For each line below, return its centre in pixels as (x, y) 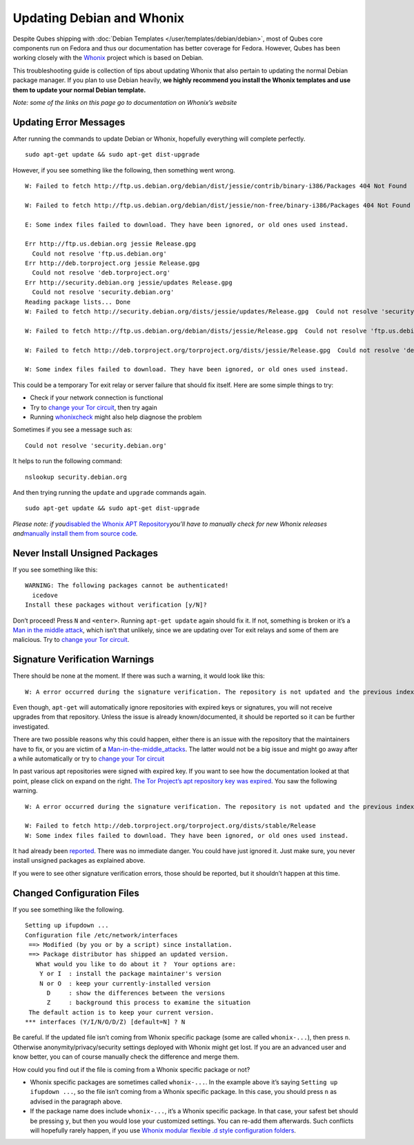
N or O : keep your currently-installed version (125, 983)
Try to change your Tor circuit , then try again (94, 407)
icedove (45, 595)
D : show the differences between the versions (136, 993)
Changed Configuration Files (76, 893)
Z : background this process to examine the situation (149, 1003)
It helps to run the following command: (68, 461)
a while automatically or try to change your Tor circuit (89, 759)
